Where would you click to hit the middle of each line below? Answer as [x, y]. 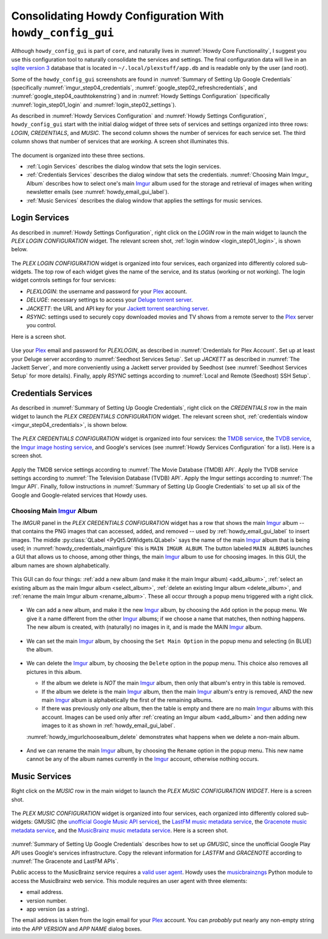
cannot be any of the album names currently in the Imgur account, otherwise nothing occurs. [143, 759]
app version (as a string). [58, 909]
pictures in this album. [54, 671]
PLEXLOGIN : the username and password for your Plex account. [107, 291]
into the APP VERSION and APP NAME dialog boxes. [77, 929]
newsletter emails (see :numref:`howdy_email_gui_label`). [98, 192]
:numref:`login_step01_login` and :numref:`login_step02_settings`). [94, 105]
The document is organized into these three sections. [78, 155]
